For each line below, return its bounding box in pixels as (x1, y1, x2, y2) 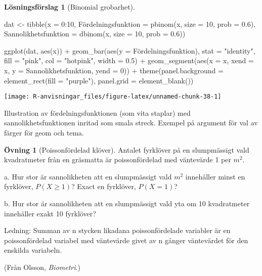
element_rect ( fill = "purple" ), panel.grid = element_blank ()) (4, 75, 194, 85)
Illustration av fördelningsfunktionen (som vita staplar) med (4, 107, 191, 118)
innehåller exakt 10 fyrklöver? (4, 208, 96, 218)
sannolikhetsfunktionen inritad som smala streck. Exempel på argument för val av (4, 117, 258, 128)
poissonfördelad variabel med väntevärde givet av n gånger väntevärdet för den (4, 235, 248, 245)
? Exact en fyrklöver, (71, 181, 136, 192)
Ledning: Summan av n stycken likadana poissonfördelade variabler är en (4, 225, 231, 236)
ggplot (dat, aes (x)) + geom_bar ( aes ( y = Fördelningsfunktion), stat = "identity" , (4, 45, 255, 56)
